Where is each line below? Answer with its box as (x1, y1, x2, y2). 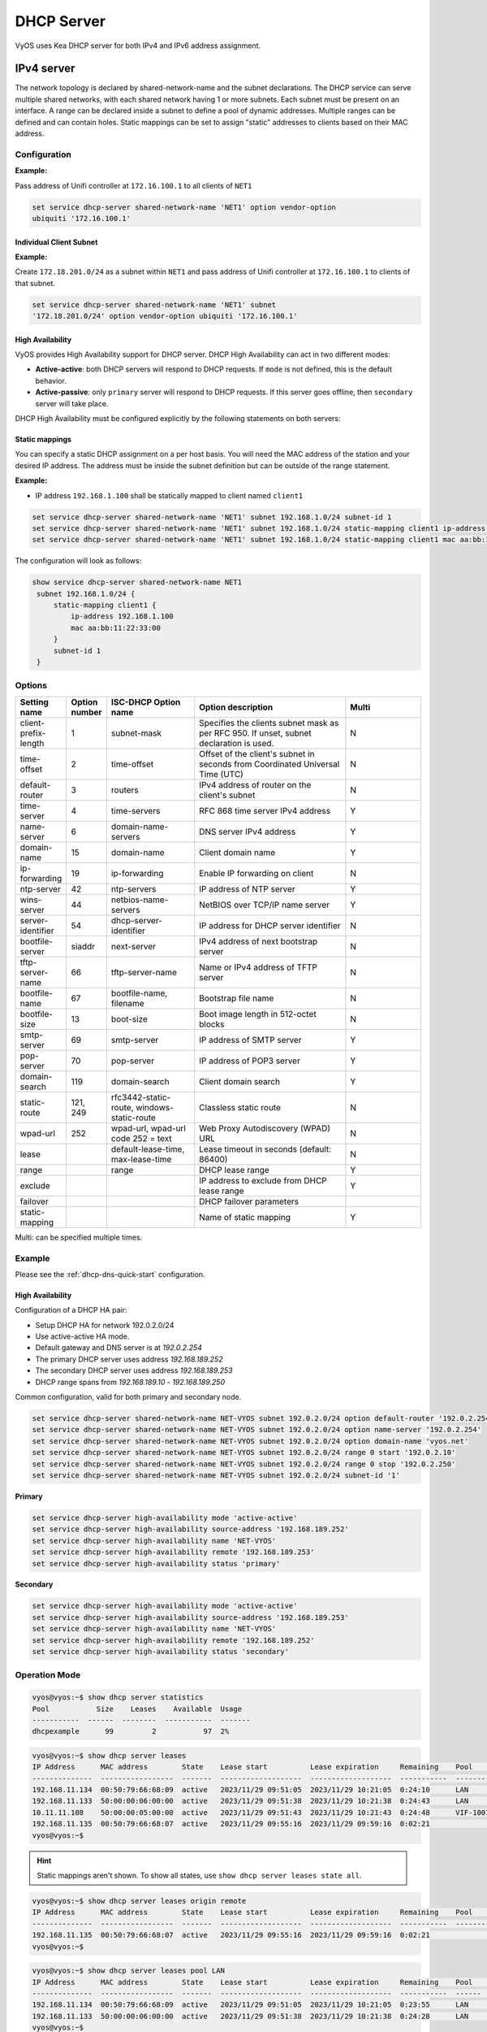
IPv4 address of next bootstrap (199, 936, 318, 947)
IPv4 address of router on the (199, 779, 312, 790)
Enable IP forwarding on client (199, 867, 314, 879)
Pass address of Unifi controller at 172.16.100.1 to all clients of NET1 (15, 180, 252, 190)
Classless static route (199, 1101, 282, 1113)
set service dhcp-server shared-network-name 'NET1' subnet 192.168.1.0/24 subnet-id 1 (32, 512, 392, 522)
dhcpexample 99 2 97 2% (32, 1727, 230, 1736)
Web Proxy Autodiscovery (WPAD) (199, 1122, 331, 1134)
